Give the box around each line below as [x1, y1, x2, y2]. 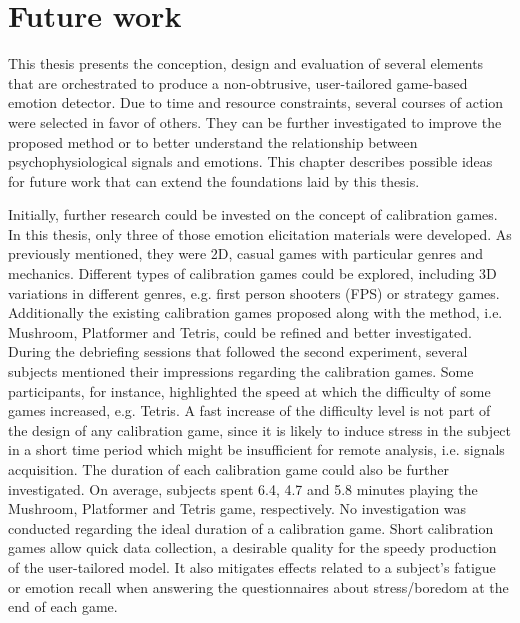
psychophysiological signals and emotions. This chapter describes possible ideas [8, 151, 493, 172]
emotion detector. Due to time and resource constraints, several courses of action [8, 92, 504, 113]
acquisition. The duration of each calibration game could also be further [8, 459, 449, 479]
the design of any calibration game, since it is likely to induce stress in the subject [8, 419, 512, 440]
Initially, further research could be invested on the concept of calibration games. [8, 204, 498, 225]
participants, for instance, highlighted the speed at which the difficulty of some [8, 380, 491, 401]
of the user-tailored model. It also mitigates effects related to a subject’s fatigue [8, 556, 496, 577]
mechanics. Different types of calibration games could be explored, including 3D [8, 263, 497, 284]
